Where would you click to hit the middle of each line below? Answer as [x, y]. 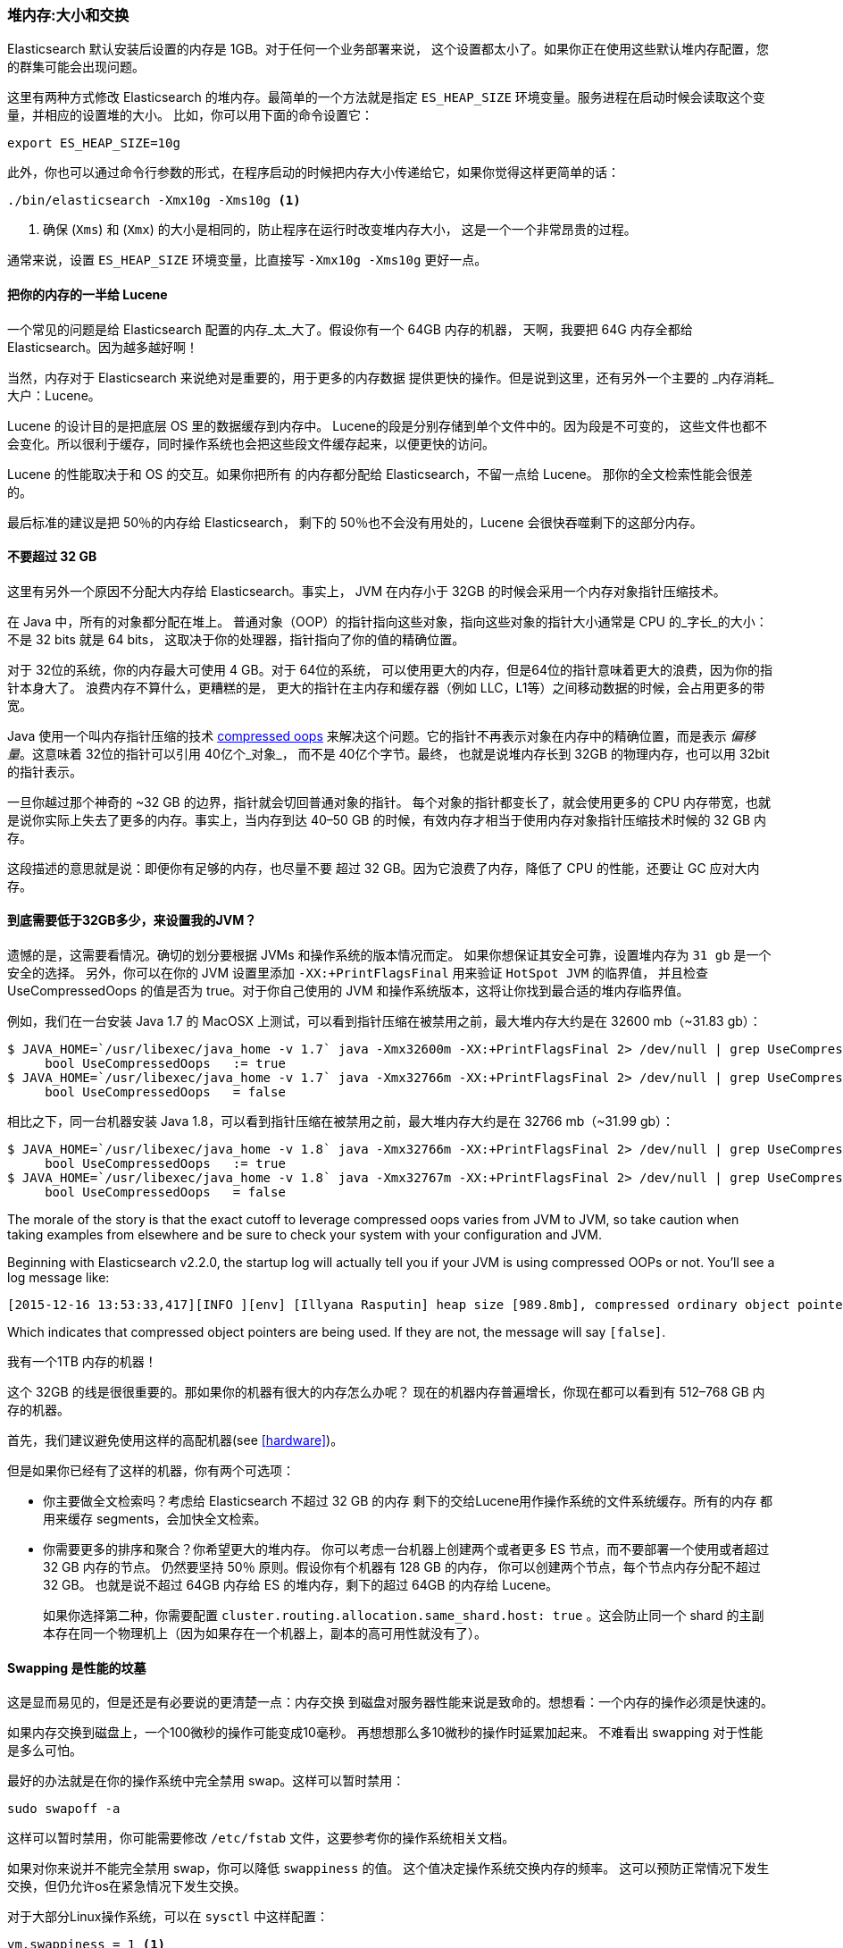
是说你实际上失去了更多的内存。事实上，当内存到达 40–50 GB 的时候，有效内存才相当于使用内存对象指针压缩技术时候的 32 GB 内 [387, 819]
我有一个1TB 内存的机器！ [82, 1362]
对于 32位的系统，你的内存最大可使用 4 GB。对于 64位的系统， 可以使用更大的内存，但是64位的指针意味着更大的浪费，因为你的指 [390, 669]
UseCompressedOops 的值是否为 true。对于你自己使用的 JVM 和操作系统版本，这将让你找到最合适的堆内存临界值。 [348, 991]
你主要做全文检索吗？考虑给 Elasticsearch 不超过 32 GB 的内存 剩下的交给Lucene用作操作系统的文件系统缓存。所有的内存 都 [408, 1501]
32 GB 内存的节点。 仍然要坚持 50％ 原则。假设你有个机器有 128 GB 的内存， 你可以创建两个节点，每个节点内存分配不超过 [402, 1567]
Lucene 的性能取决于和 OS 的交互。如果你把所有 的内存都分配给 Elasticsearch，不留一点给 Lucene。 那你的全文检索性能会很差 [380, 474]
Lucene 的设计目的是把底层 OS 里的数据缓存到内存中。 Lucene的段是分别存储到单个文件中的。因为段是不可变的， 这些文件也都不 [387, 425]
